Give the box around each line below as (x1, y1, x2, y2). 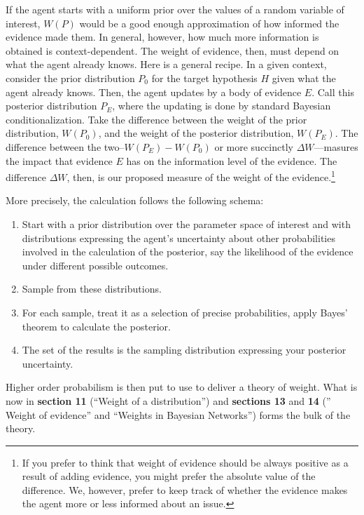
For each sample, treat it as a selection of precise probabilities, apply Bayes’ (22, 305, 348, 319)
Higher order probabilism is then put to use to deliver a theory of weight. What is (6, 380, 358, 394)
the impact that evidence (6, 153, 113, 168)
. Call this (311, 84, 354, 99)
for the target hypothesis (151, 70, 258, 85)
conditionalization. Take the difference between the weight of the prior (6, 112, 307, 126)
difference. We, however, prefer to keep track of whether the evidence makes (22, 482, 348, 497)
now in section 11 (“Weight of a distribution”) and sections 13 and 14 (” (6, 393, 331, 408)
